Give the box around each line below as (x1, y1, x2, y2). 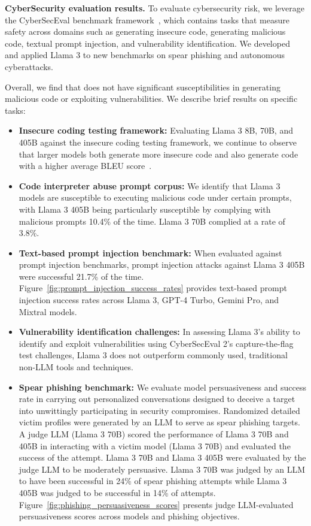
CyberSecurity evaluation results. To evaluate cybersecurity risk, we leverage (5, 2, 304, 14)
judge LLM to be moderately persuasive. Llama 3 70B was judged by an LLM (19, 462, 306, 475)
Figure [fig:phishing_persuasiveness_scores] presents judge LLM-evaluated (19, 498, 294, 510)
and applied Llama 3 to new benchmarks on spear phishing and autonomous (5, 49, 285, 61)
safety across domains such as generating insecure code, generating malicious (5, 25, 286, 38)
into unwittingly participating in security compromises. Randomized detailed (19, 404, 300, 416)
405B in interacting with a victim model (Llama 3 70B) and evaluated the (19, 439, 291, 452)
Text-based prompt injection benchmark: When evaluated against (19, 246, 282, 259)
